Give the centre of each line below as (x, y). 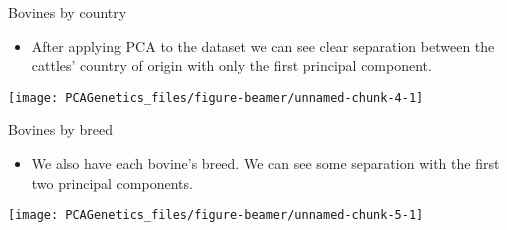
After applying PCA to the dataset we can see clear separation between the (263, 45)
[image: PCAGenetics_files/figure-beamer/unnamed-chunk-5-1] (216, 215)
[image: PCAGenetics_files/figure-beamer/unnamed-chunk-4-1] (216, 97)
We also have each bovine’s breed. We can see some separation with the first (265, 163)
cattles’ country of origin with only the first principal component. (231, 65)
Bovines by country (67, 12)
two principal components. (112, 182)
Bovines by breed (60, 129)
